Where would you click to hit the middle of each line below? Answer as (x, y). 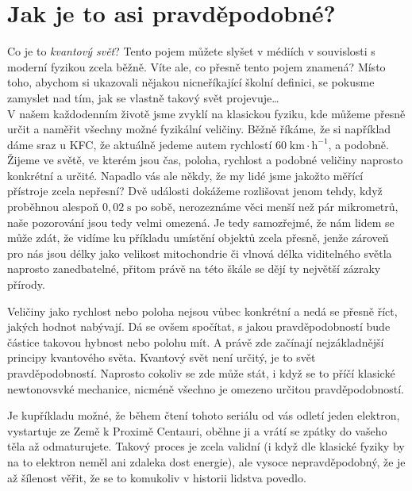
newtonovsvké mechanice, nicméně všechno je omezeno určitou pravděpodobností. (206, 388)
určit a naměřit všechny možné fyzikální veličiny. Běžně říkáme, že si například (199, 129)
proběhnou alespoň (53, 207)
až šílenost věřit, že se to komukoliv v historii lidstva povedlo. (157, 477)
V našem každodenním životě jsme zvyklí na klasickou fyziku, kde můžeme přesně (206, 113)
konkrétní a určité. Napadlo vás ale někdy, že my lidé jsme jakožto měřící (185, 175)
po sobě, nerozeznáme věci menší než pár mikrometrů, (267, 207)
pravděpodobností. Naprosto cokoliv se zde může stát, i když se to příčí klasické (201, 373)
